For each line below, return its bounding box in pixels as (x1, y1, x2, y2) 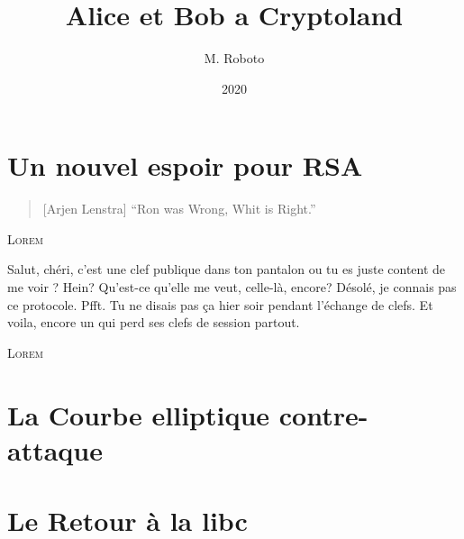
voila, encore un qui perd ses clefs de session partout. (7, 313, 300, 332)
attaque (7, 431, 103, 468)
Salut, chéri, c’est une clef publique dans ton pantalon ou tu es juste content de (7, 260, 446, 279)
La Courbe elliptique (7, 396, 270, 433)
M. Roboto (204, 49, 265, 68)
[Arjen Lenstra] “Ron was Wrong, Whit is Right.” (42, 199, 316, 218)
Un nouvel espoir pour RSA (7, 147, 363, 184)
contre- (278, 396, 368, 433)
